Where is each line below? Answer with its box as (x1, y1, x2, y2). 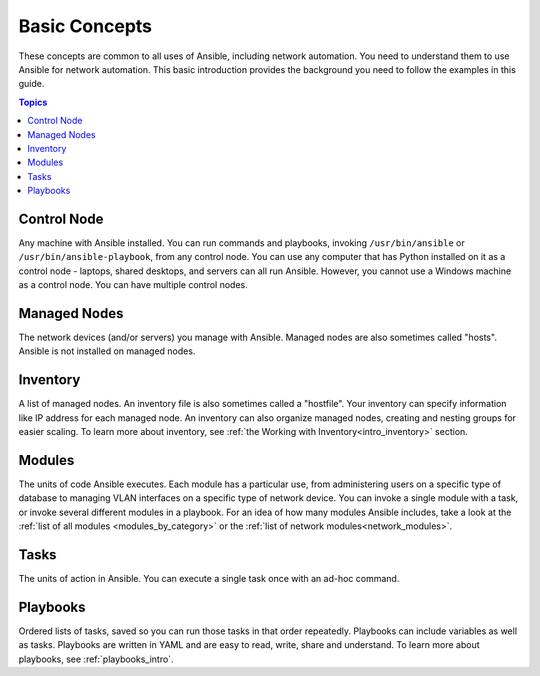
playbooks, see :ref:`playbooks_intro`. (18, 653, 174, 665)
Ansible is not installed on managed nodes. (18, 345, 196, 357)
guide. (18, 78, 45, 90)
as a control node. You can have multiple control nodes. (18, 279, 249, 291)
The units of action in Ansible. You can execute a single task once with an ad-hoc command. (18, 573, 400, 585)
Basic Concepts (18, 15, 153, 37)
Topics (18, 96, 48, 108)
